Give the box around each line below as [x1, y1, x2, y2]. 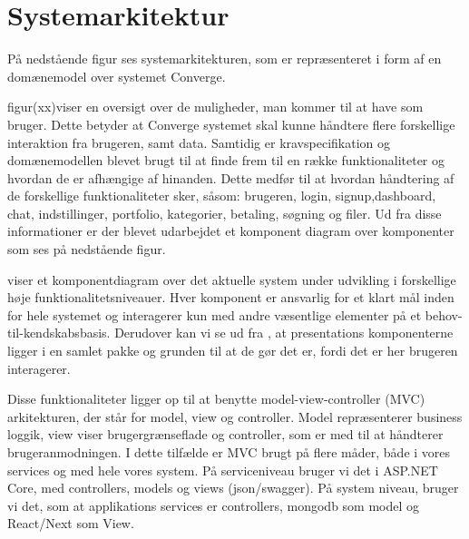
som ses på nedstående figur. [7, 240, 166, 259]
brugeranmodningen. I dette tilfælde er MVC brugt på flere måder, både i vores [7, 443, 451, 461]
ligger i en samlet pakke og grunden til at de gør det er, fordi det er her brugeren [7, 341, 458, 360]
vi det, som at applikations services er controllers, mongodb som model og [7, 495, 420, 514]
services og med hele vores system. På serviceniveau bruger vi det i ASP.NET [7, 460, 438, 479]
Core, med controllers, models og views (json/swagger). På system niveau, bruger [7, 478, 459, 497]
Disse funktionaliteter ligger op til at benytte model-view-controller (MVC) [7, 389, 425, 408]
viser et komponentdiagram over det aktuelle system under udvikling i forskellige [7, 269, 456, 289]
